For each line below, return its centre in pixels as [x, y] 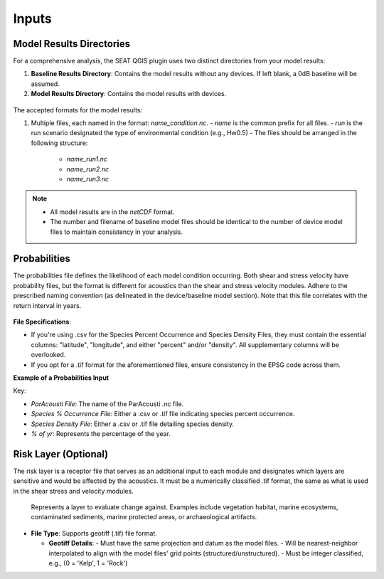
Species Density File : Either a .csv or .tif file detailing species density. [133, 424]
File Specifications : [42, 322]
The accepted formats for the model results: [78, 110]
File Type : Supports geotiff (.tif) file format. [94, 533]
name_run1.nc [87, 159]
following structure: [59, 143]
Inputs [33, 18]
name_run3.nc [88, 179]
